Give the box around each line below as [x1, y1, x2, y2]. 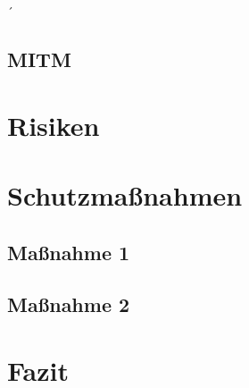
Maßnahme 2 [7, 291, 130, 318]
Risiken [7, 106, 100, 143]
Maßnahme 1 [7, 238, 130, 266]
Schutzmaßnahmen [7, 176, 243, 213]
